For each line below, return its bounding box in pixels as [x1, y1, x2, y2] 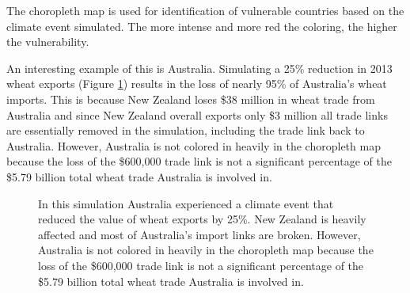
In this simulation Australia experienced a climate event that [38, 195, 334, 211]
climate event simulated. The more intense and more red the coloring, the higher [6, 17, 397, 34]
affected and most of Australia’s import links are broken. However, [38, 226, 361, 242]
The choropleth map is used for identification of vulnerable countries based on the [6, 2, 404, 18]
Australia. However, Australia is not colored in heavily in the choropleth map [6, 137, 381, 154]
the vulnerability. [6, 33, 89, 50]
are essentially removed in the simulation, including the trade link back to [6, 122, 365, 139]
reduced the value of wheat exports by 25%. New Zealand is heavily [38, 211, 366, 227]
